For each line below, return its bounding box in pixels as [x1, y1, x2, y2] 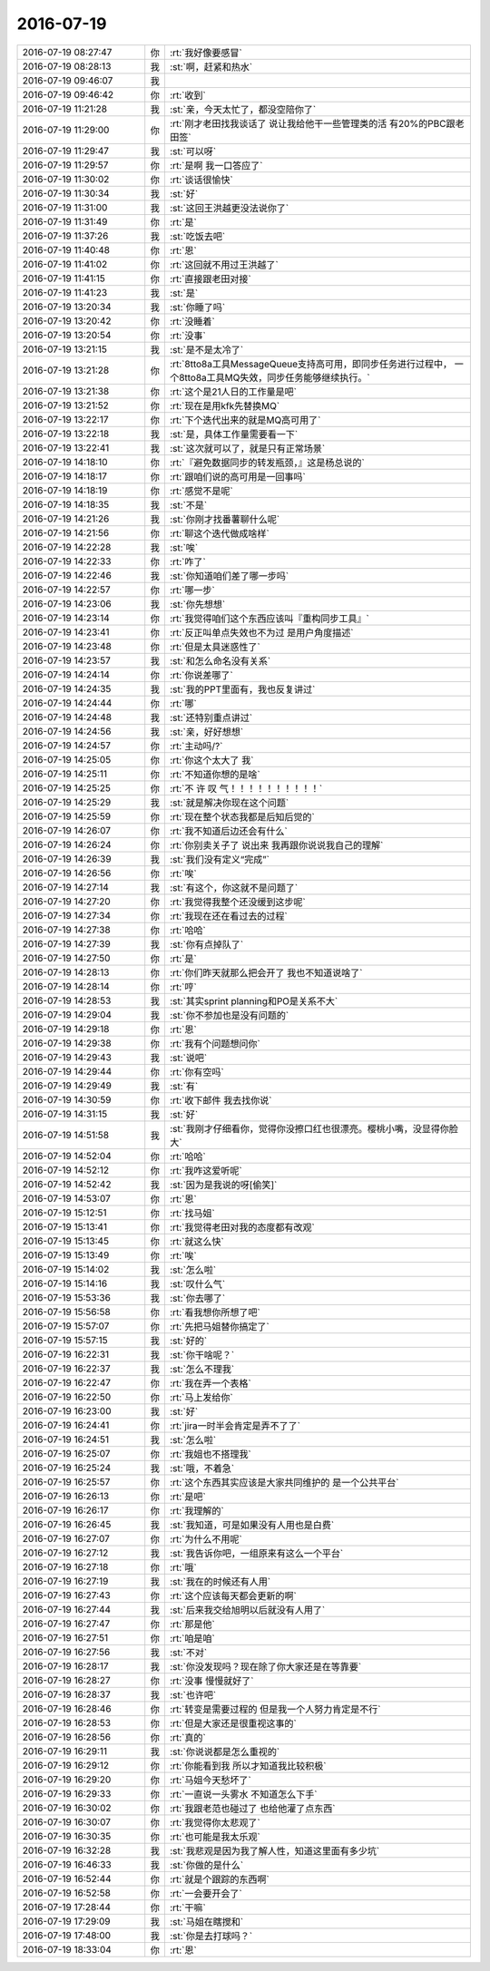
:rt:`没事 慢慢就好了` [169, 1674, 254, 1687]
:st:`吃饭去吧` [169, 229, 226, 242]
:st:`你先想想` [169, 598, 226, 610]
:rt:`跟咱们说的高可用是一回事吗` [169, 470, 306, 483]
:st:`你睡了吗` [169, 300, 226, 313]
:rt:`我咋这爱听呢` [169, 1164, 242, 1176]
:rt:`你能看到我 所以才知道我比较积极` [169, 1760, 327, 1772]
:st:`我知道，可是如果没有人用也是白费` [169, 1518, 335, 1531]
